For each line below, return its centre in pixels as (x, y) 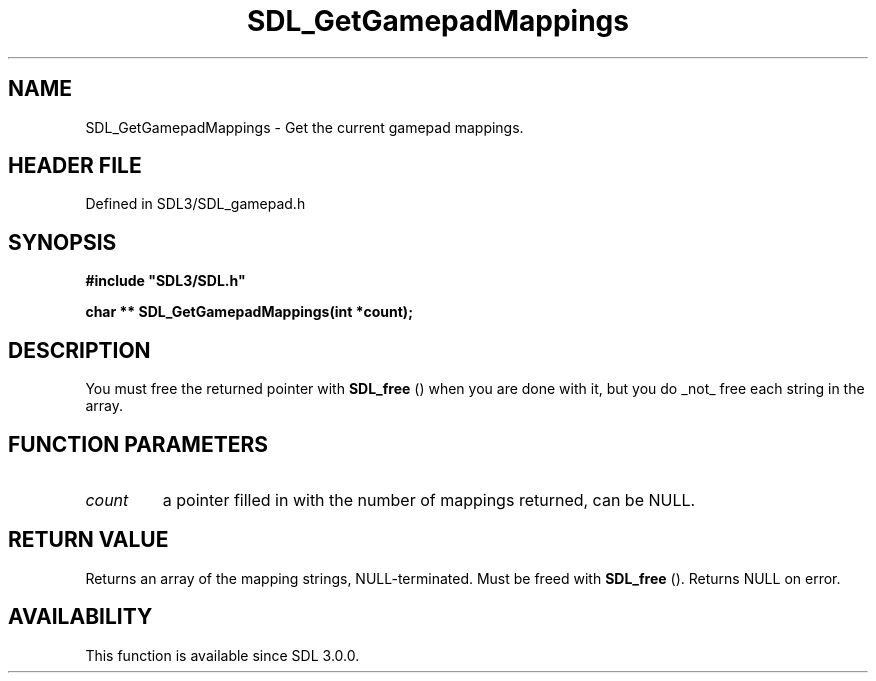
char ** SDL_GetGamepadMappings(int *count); (249, 312)
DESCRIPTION (79, 350)
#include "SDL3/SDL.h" (165, 281)
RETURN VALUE (88, 540)
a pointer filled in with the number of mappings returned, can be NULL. (429, 499)
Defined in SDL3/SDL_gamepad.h (195, 204)
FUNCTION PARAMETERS (138, 444)
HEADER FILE (75, 166)
